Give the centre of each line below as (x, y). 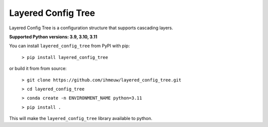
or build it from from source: (38, 68)
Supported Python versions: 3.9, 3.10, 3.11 (53, 37)
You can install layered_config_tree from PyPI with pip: (69, 46)
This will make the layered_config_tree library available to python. (81, 119)
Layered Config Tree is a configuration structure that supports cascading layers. (91, 28)
